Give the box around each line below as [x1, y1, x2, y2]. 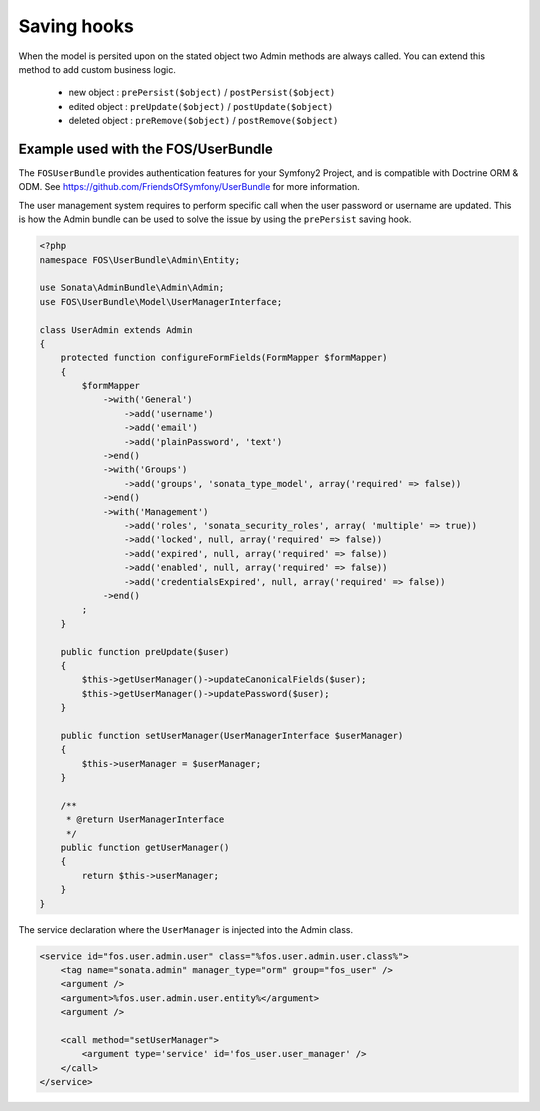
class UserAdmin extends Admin [39, 324, 194, 335]
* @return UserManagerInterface [65, 814, 225, 825]
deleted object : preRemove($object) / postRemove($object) [68, 115, 339, 127]
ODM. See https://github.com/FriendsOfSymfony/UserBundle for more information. [18, 181, 360, 193]
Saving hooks [18, 15, 134, 37]
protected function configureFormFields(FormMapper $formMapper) [60, 352, 388, 364]
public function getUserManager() [60, 841, 230, 853]
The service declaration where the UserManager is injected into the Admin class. [18, 923, 354, 935]
